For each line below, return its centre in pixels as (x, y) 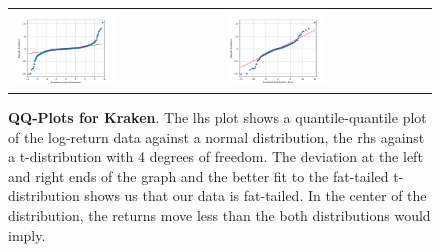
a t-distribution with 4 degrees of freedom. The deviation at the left (215, 156)
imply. (27, 234)
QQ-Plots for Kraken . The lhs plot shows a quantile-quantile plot (217, 117)
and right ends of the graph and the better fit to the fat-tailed (198, 175)
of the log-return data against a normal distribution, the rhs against (216, 136)
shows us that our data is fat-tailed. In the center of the (255, 195)
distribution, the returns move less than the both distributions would (219, 215)
